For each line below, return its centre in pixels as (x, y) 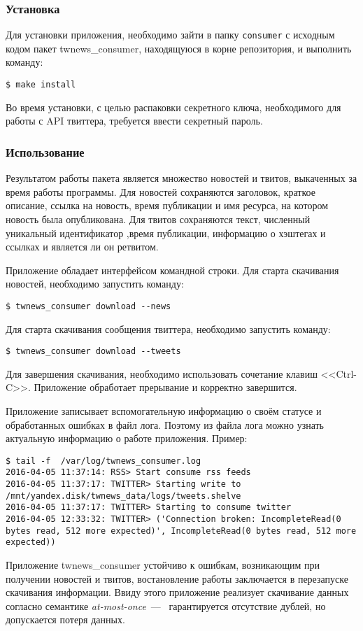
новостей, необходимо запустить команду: (95, 284)
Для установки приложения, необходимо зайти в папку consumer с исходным (170, 35)
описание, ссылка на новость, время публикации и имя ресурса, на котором (167, 205)
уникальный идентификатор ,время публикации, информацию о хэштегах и (166, 233)
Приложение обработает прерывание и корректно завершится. (165, 387)
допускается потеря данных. (65, 619)
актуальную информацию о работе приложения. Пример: (127, 438)
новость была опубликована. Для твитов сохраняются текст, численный (158, 219)
